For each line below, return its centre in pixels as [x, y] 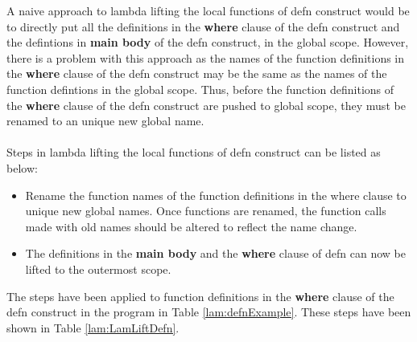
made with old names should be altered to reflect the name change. [191, 226]
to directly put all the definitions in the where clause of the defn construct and [203, 26]
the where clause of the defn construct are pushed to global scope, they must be [206, 105]
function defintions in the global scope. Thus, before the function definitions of [200, 89]
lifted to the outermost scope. [98, 269]
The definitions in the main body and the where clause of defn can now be [215, 253]
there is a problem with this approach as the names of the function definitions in [206, 57]
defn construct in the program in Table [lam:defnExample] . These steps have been [209, 312]
